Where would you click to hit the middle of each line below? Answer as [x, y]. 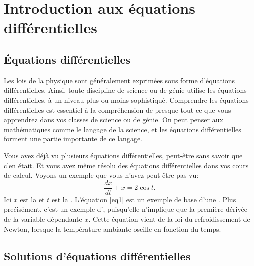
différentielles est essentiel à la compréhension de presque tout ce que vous [118, 109]
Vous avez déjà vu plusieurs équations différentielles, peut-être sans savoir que [123, 155]
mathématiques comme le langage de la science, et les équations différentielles [123, 129]
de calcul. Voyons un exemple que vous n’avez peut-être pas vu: [101, 175]
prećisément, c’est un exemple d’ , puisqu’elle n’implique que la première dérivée [126, 209]
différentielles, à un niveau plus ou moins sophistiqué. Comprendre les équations [126, 99]
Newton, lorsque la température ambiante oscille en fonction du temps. [113, 228]
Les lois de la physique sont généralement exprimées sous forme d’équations [120, 80]
